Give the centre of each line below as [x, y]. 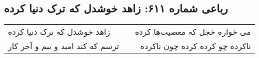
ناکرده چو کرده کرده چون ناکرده [195, 46]
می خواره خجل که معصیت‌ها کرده [193, 32]
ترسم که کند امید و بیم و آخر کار [64, 46]
